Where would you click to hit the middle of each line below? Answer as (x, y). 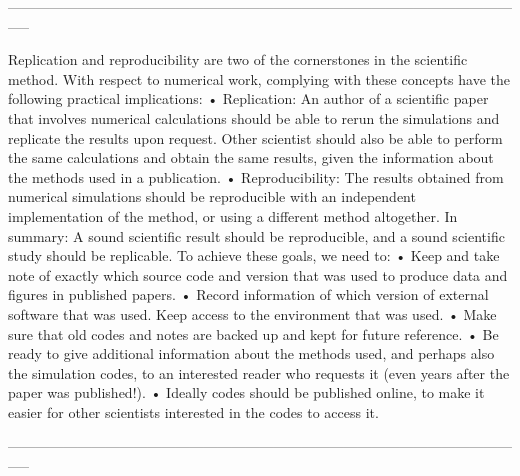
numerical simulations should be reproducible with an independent (212, 196)
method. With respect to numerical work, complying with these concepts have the (259, 78)
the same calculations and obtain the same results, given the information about (251, 157)
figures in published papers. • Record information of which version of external (248, 294)
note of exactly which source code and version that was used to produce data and (258, 274)
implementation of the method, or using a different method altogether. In (233, 215)
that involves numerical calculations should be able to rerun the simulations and (254, 117)
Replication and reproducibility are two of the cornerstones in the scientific (238, 59)
